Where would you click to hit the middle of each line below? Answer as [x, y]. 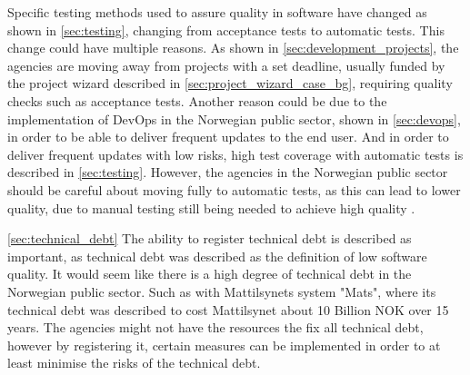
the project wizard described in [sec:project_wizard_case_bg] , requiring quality [230, 83]
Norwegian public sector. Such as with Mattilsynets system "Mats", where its [222, 291]
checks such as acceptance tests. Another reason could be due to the [197, 100]
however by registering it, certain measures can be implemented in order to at [224, 345]
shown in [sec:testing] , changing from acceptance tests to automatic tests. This [226, 30]
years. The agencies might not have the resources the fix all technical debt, [215, 327]
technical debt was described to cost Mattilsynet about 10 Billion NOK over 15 [228, 309]
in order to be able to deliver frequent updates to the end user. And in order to [228, 137]
